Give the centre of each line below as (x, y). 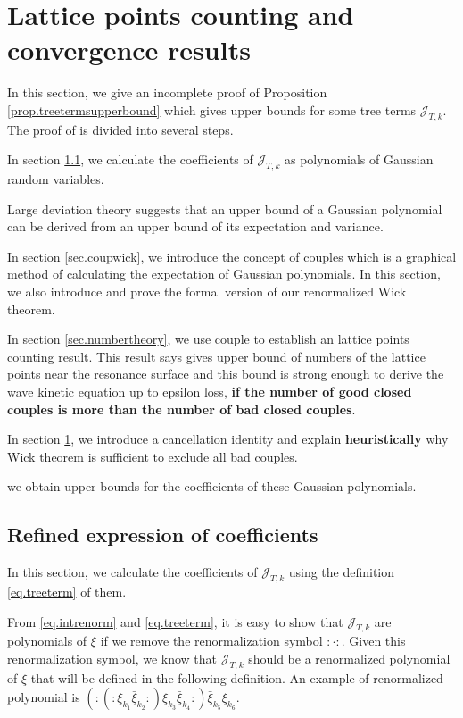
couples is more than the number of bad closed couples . (182, 409)
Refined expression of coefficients (163, 534)
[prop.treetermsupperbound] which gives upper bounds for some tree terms (212, 109)
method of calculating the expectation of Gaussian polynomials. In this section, (224, 274)
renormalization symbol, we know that (112, 658)
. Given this (373, 641)
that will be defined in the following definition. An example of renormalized (237, 677)
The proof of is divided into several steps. (120, 129)
